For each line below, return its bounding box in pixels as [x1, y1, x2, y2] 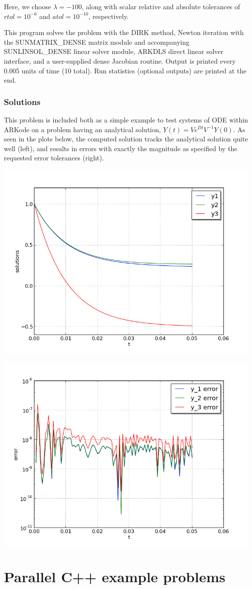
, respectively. [88, 11, 129, 21]
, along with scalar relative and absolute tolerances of [81, 1, 240, 11]
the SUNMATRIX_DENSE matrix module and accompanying [4, 36, 189, 47]
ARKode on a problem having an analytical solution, [4, 124, 161, 134]
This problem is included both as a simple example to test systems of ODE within [4, 114, 248, 124]
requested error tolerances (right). [4, 153, 104, 163]
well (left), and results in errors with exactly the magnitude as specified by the [4, 143, 237, 153]
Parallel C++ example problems [4, 567, 225, 587]
